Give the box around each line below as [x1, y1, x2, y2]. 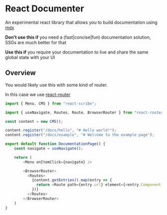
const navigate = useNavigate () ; [14, 146, 83, 151]
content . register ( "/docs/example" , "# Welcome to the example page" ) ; [5, 132, 155, 138]
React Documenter [5, 3, 84, 14]
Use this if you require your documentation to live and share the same [5, 49, 149, 55]
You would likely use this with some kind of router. [5, 82, 108, 88]
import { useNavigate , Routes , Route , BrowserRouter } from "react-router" [5, 110, 166, 115]
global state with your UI [5, 54, 56, 60]
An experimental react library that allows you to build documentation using [5, 19, 158, 25]
